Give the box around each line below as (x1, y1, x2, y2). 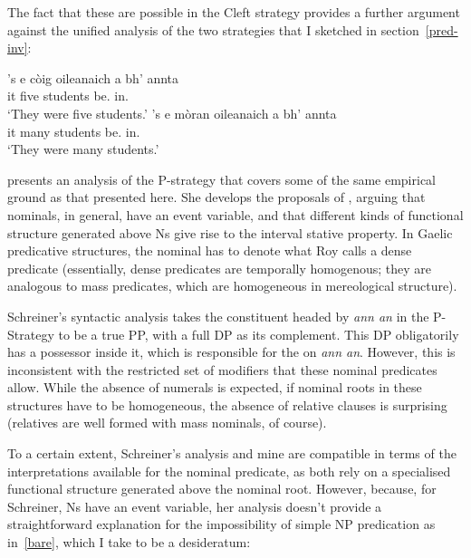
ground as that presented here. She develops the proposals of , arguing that (7, 188, 426, 207)
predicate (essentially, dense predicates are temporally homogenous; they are (7, 258, 432, 277)
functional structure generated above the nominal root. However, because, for (7, 479, 437, 498)
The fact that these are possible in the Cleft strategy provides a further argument (7, 3, 460, 21)
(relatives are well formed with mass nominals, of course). (7, 413, 327, 432)
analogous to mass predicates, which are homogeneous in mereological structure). (7, 276, 457, 295)
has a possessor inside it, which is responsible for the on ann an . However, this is (7, 342, 456, 361)
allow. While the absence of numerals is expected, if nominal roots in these (7, 378, 422, 397)
